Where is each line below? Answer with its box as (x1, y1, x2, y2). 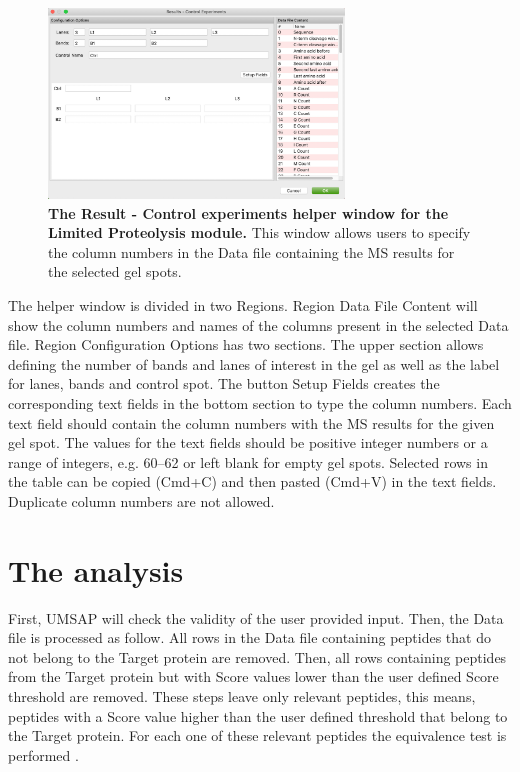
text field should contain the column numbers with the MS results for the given (8, 412, 495, 433)
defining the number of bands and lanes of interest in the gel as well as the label (8, 353, 500, 374)
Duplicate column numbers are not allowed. (8, 490, 275, 511)
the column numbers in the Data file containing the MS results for (48, 241, 455, 262)
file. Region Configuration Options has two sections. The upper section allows (8, 334, 484, 355)
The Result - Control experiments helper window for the (48, 202, 449, 223)
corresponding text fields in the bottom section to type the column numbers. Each (8, 392, 512, 413)
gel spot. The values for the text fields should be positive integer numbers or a (8, 432, 488, 453)
